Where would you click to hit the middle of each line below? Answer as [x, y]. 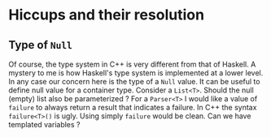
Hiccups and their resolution [107, 15]
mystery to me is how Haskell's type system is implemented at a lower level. [136, 73]
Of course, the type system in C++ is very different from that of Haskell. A [132, 64]
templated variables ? [44, 124]
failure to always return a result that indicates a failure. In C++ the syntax [133, 107]
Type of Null [41, 45]
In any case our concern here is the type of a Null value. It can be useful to [134, 81]
